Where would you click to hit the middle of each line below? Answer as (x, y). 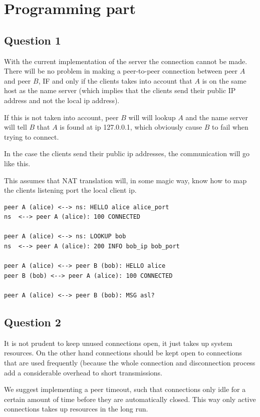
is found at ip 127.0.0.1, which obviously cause (131, 127)
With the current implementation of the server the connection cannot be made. (126, 61)
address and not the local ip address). (62, 100)
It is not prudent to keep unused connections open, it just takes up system (118, 343)
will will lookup (152, 117)
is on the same (224, 80)
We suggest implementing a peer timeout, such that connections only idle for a (125, 389)
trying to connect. (32, 136)
